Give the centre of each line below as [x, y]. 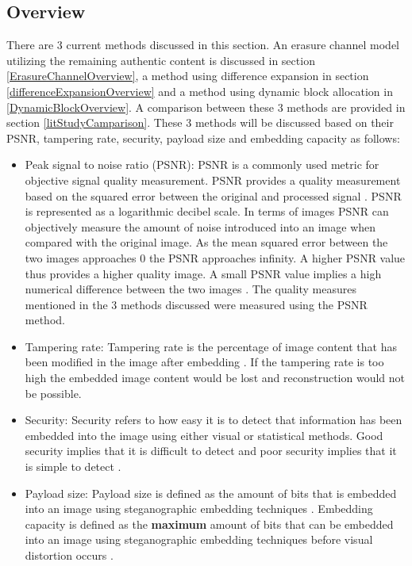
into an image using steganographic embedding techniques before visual [199, 539]
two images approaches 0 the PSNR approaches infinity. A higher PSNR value [215, 257]
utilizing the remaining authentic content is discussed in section [161, 60]
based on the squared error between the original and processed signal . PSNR [213, 195]
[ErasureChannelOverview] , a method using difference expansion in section [188, 76]
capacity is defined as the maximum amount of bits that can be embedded [209, 524]
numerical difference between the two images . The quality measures [191, 289]
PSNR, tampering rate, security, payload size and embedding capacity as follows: [203, 138]
